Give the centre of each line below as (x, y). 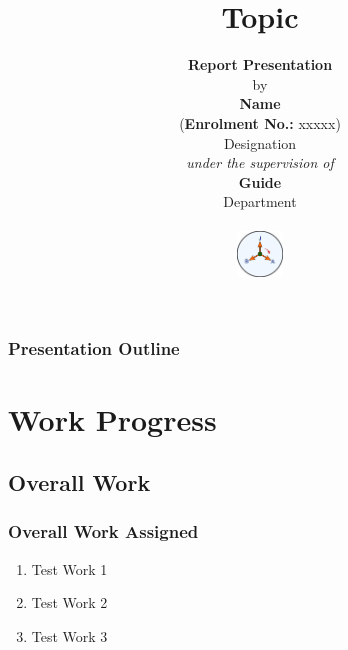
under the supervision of (260, 162)
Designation (260, 142)
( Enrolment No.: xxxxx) (260, 122)
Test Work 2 (69, 602)
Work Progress (112, 418)
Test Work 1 (69, 568)
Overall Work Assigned (103, 531)
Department (260, 201)
